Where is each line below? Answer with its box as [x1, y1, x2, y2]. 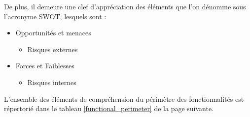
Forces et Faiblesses [15, 60, 74, 71]
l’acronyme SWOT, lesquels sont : [4, 11, 107, 21]
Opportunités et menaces [15, 28, 91, 38]
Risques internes [27, 77, 76, 87]
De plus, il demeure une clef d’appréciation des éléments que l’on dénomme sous [4, 1, 246, 11]
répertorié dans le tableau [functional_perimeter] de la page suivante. [4, 103, 214, 114]
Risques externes [27, 44, 78, 54]
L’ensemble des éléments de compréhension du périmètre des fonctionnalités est [4, 93, 244, 104]
